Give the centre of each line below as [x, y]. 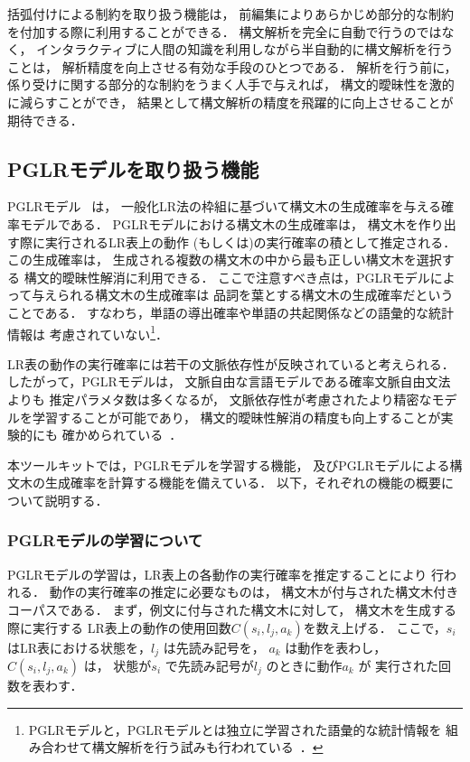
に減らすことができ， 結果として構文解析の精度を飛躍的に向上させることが [230, 102]
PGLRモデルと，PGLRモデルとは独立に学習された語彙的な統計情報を [235, 729]
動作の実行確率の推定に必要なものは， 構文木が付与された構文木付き [254, 592]
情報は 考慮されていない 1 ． [88, 332]
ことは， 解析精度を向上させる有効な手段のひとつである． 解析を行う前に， [232, 66]
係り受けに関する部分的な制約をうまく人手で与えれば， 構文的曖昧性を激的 [231, 84]
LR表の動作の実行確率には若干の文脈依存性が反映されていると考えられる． [231, 363]
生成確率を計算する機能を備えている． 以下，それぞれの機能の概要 [243, 483]
